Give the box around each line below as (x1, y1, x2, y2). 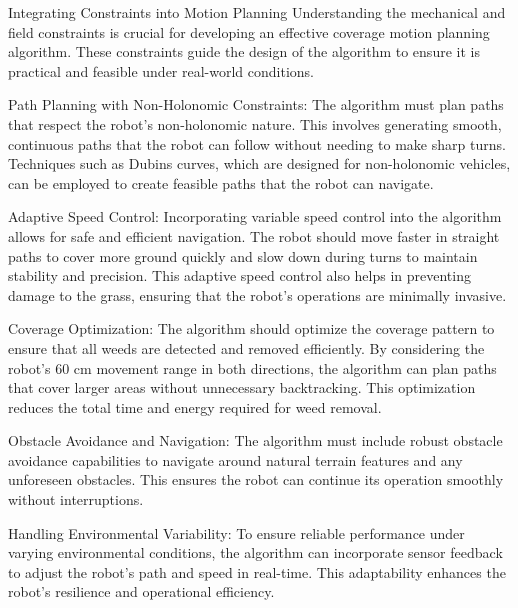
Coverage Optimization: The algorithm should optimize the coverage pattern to (8, 318, 495, 339)
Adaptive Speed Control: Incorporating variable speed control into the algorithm (8, 206, 502, 227)
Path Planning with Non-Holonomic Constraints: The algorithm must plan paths (8, 94, 504, 115)
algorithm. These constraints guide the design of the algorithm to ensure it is (8, 41, 480, 62)
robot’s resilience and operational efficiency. (8, 581, 275, 602)
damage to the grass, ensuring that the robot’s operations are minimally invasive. (8, 284, 507, 305)
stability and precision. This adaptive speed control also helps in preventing (8, 265, 471, 286)
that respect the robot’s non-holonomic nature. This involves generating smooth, (8, 113, 502, 134)
